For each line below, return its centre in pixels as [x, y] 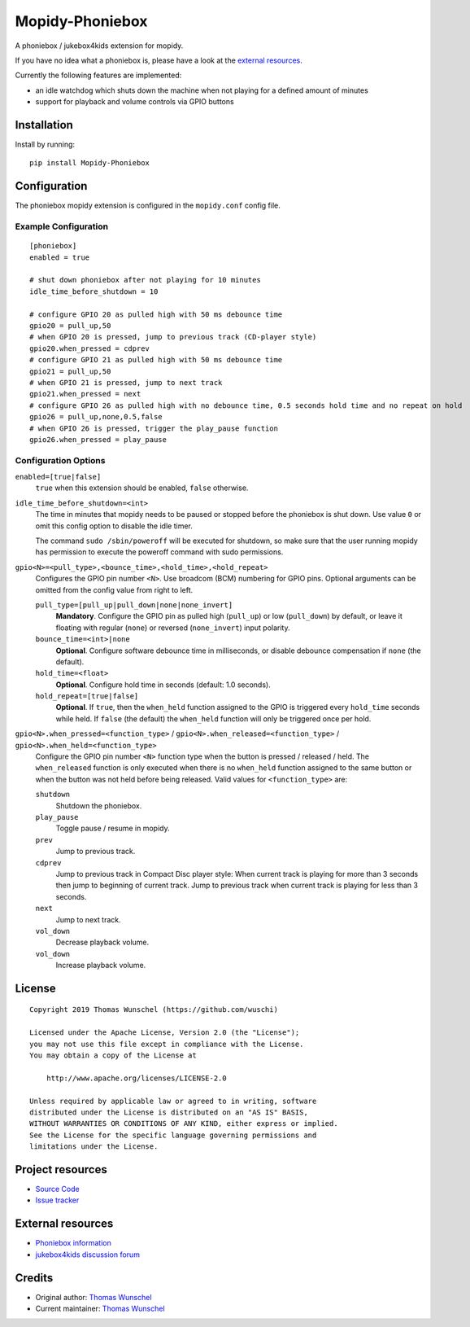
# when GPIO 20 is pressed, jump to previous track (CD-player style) [173, 337]
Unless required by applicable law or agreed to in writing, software [173, 1101]
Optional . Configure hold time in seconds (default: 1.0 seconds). [163, 685]
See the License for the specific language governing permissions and [173, 1135]
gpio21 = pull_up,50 [70, 371]
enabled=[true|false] [58, 477]
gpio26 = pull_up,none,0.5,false [96, 417]
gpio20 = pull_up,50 [70, 326]
